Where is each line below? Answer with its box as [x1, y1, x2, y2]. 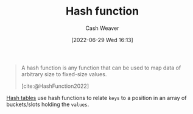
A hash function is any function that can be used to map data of [21, 64, 181, 71]
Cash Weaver [85, 24, 119, 32]
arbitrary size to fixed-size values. [21, 70, 107, 77]
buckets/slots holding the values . [6, 101, 89, 108]
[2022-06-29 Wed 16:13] [71, 36, 134, 43]
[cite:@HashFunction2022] [21, 82, 89, 90]
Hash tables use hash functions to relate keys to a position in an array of [6, 94, 187, 101]
